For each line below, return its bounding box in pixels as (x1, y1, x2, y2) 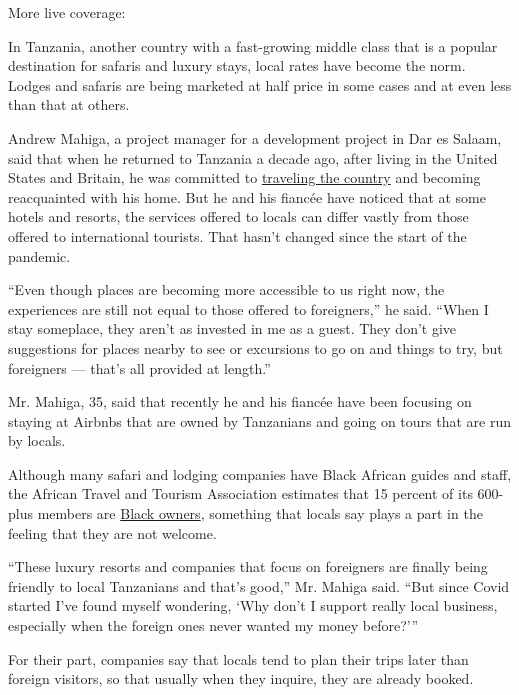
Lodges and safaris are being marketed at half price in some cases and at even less (8, 74, 512, 95)
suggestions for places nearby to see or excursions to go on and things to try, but (8, 337, 503, 358)
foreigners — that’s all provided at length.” (8, 357, 271, 378)
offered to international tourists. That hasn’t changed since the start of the (8, 225, 467, 246)
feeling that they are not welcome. (8, 522, 217, 543)
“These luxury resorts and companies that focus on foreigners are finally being (8, 556, 488, 577)
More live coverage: (8, 2, 126, 22)
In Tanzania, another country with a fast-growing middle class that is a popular (8, 35, 498, 56)
